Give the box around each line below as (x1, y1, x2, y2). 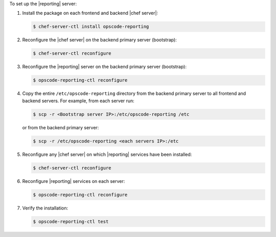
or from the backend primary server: (22, 124, 99, 130)
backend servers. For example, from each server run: (22, 98, 135, 104)
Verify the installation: (22, 205, 68, 211)
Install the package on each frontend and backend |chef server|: (22, 10, 158, 16)
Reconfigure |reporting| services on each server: (22, 178, 125, 184)
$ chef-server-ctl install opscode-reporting (33, 23, 149, 30)
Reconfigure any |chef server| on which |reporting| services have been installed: (22, 151, 192, 157)
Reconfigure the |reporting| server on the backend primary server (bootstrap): (22, 64, 187, 70)
